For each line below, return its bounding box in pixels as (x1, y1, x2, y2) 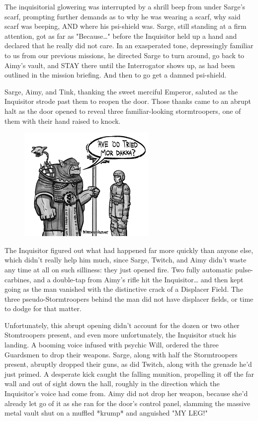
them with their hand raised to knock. (4, 115, 121, 126)
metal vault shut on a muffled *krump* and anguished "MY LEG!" (4, 408, 208, 418)
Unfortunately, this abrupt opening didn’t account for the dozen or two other (4, 320, 240, 330)
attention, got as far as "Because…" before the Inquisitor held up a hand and (4, 30, 237, 41)
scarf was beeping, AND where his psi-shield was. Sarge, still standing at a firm (4, 21, 247, 31)
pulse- (235, 264, 253, 274)
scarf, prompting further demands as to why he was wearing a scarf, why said (4, 11, 241, 21)
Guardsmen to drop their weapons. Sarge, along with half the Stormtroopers (4, 349, 238, 359)
